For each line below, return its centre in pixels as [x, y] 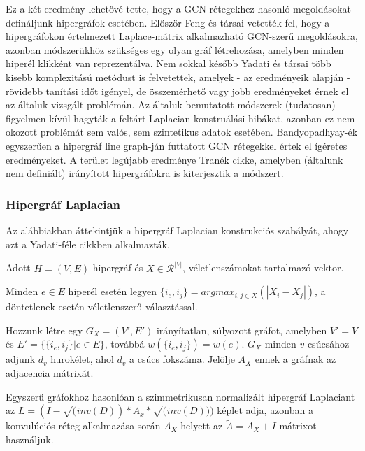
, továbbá [124, 344]
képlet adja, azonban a [265, 410]
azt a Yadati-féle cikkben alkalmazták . [88, 244]
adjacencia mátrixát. [50, 372]
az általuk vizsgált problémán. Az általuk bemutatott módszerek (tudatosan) [171, 105]
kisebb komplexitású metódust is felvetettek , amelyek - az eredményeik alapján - [178, 77]
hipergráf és [118, 267]
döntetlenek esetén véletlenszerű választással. [102, 307]
